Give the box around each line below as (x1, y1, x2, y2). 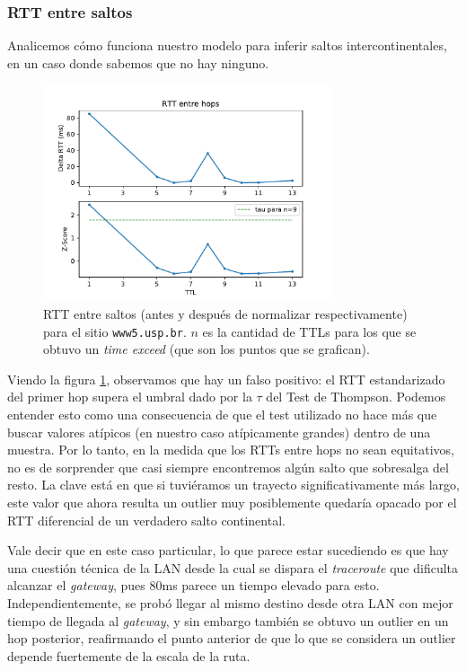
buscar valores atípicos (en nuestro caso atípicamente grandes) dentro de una (7, 422, 431, 441)
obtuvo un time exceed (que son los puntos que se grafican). (43, 340, 370, 358)
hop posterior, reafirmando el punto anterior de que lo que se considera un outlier (7, 629, 456, 648)
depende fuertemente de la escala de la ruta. (7, 646, 251, 665)
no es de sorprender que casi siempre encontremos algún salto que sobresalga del (7, 457, 449, 476)
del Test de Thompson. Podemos (266, 387, 446, 406)
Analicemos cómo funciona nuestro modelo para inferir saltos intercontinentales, (7, 36, 447, 55)
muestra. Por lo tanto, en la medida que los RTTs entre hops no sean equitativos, (7, 440, 454, 459)
